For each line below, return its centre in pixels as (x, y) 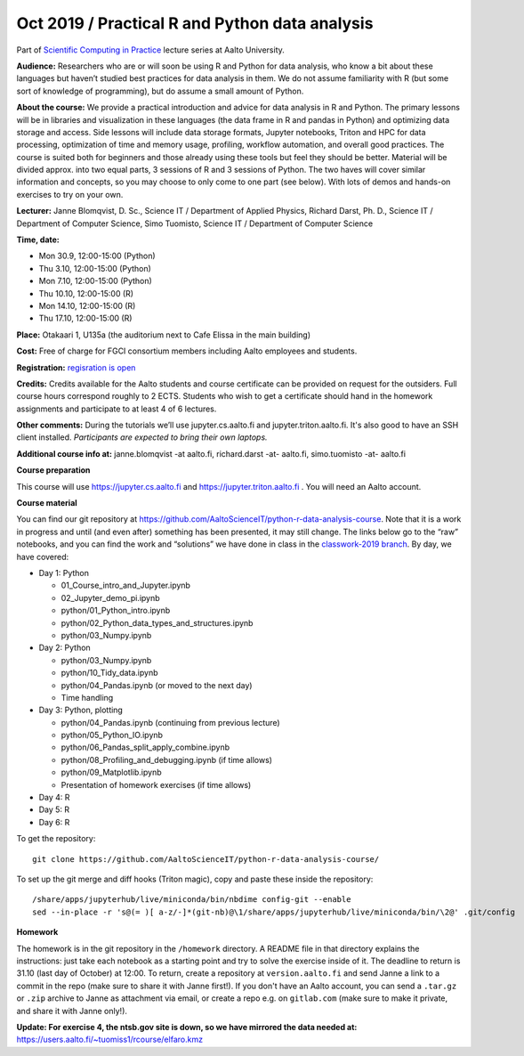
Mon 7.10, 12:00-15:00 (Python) (96, 281)
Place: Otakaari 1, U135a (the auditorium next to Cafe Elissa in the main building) (164, 335)
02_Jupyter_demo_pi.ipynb (110, 597)
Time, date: (38, 240)
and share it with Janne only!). (72, 1011)
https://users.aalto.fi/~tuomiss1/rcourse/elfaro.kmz (110, 1040)
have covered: (43, 556)
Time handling (87, 697)
